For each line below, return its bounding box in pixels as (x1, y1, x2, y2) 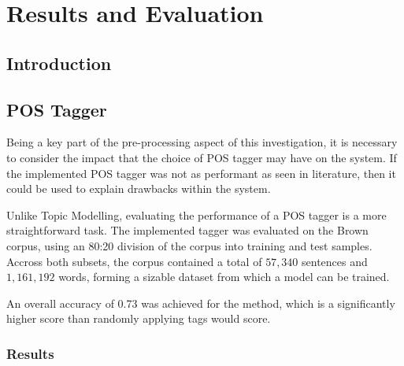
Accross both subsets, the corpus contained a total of (6, 253, 262, 269)
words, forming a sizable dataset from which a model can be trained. (58, 268, 390, 285)
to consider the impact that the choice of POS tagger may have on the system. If (6, 149, 397, 165)
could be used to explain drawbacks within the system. (6, 180, 271, 197)
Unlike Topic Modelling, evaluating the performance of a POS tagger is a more (6, 206, 387, 223)
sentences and (302, 253, 368, 269)
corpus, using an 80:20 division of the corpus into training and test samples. (6, 237, 372, 253)
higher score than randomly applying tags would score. (6, 310, 271, 327)
